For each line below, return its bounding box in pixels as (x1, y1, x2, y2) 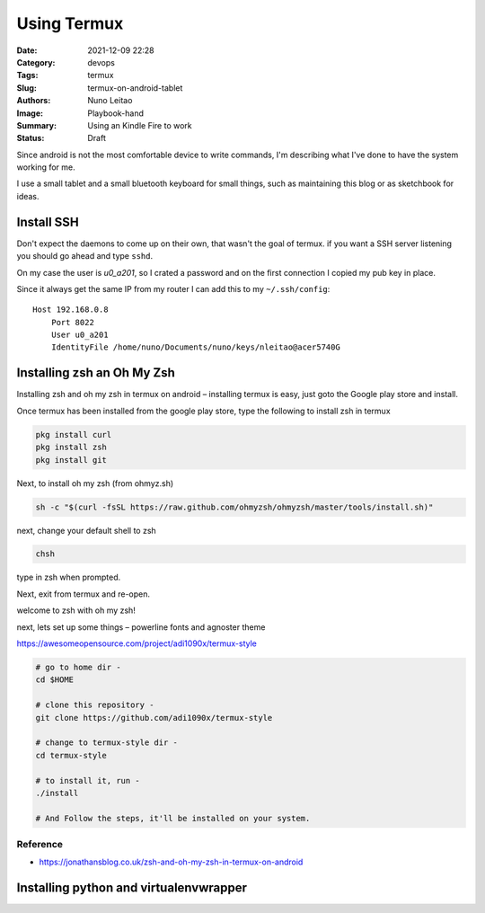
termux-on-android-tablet (87, 82, 183, 93)
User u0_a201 (50, 330, 109, 341)
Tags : (16, 70, 39, 81)
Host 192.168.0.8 (32, 305, 109, 315)
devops (87, 57, 116, 67)
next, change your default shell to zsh (16, 525, 156, 536)
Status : (16, 133, 45, 144)
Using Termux (16, 13, 124, 33)
